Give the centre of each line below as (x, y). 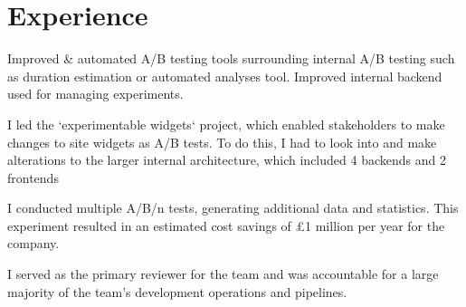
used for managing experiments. (95, 94)
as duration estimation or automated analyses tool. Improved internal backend (225, 76)
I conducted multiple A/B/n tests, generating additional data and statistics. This (233, 208)
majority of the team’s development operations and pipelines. (177, 291)
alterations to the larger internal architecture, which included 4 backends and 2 (227, 160)
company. (33, 243)
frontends (33, 177)
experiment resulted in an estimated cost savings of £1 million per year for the (226, 225)
